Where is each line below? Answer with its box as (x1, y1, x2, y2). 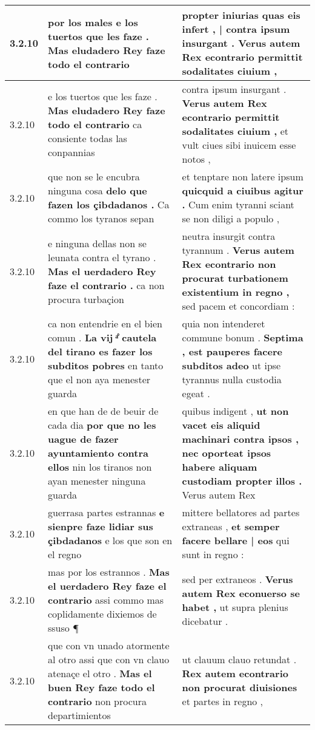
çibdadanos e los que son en (48, 533, 173, 547)
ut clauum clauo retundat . (182, 652, 297, 666)
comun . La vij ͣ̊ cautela (48, 330, 157, 344)
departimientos (48, 708, 111, 722)
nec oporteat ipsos (182, 446, 271, 460)
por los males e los (48, 15, 138, 29)
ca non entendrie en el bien (48, 316, 162, 330)
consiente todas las (48, 131, 127, 145)
